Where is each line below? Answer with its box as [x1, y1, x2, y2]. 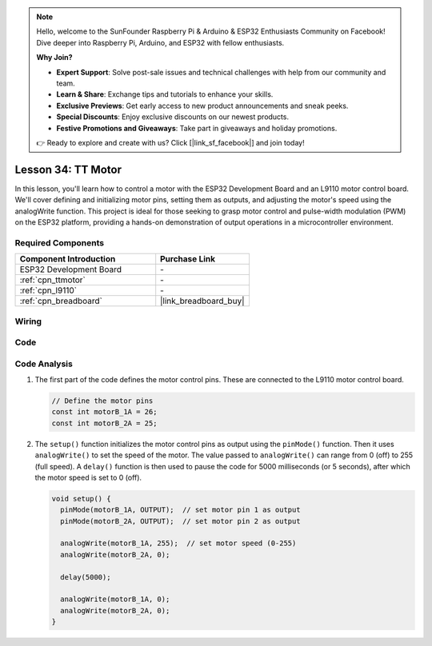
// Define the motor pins [51, 396, 154, 405]
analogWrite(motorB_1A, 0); [60, 595, 170, 604]
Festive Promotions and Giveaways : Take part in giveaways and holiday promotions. [56, 123, 338, 133]
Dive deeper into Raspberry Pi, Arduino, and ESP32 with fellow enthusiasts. [36, 38, 285, 47]
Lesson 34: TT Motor [14, 162, 122, 176]
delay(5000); [60, 572, 111, 581]
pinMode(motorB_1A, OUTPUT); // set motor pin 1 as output [60, 505, 301, 515]
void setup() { [51, 494, 111, 503]
